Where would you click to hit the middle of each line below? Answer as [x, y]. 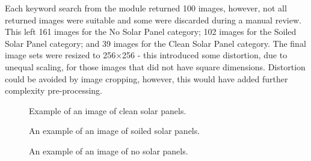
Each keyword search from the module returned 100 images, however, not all [146, 8]
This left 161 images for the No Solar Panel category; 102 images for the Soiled [151, 32]
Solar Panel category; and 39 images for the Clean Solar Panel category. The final [155, 43]
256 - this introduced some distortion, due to [205, 55]
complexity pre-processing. [54, 90]
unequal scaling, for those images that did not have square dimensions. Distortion [155, 66]
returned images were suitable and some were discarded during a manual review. [153, 20]
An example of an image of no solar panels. [109, 150]
